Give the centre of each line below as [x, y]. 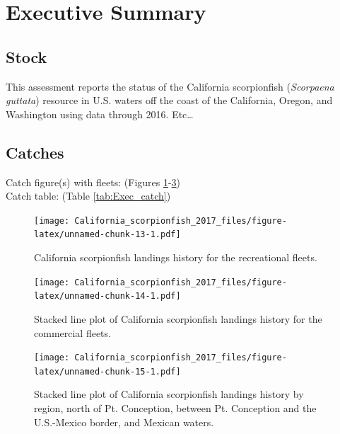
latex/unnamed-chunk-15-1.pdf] [107, 371]
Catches [35, 152]
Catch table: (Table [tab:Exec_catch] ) [88, 196]
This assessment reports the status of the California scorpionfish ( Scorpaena [170, 86]
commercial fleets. [72, 332]
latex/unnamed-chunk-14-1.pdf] [107, 296]
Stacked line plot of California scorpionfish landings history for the [178, 318]
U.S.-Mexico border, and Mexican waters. [124, 422]
